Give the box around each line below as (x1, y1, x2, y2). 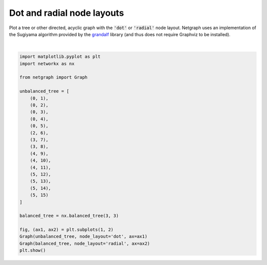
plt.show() (19, 248, 46, 253)
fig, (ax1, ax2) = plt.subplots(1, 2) (19, 227, 114, 232)
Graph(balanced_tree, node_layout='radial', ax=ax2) (19, 240, 150, 246)
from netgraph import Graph (19, 75, 88, 80)
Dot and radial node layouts (9, 7, 124, 18)
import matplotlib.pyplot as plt (19, 54, 101, 59)
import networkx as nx (19, 61, 75, 66)
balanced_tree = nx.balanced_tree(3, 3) (19, 213, 119, 219)
